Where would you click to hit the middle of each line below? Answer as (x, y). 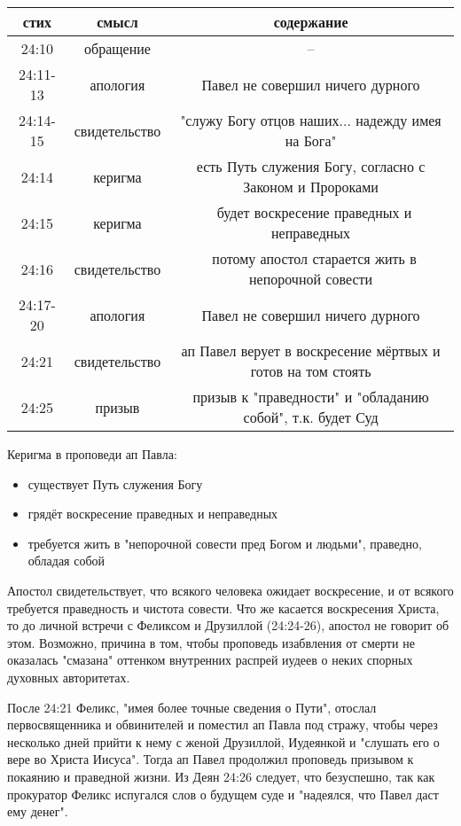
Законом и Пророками (311, 187)
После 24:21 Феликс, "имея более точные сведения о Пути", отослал (192, 707)
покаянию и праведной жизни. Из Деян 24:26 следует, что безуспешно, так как (221, 776)
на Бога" (311, 140)
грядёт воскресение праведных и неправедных (153, 514)
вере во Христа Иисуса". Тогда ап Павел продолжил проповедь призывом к (211, 759)
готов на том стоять (311, 371)
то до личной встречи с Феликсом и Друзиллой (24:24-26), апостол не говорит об (228, 625)
